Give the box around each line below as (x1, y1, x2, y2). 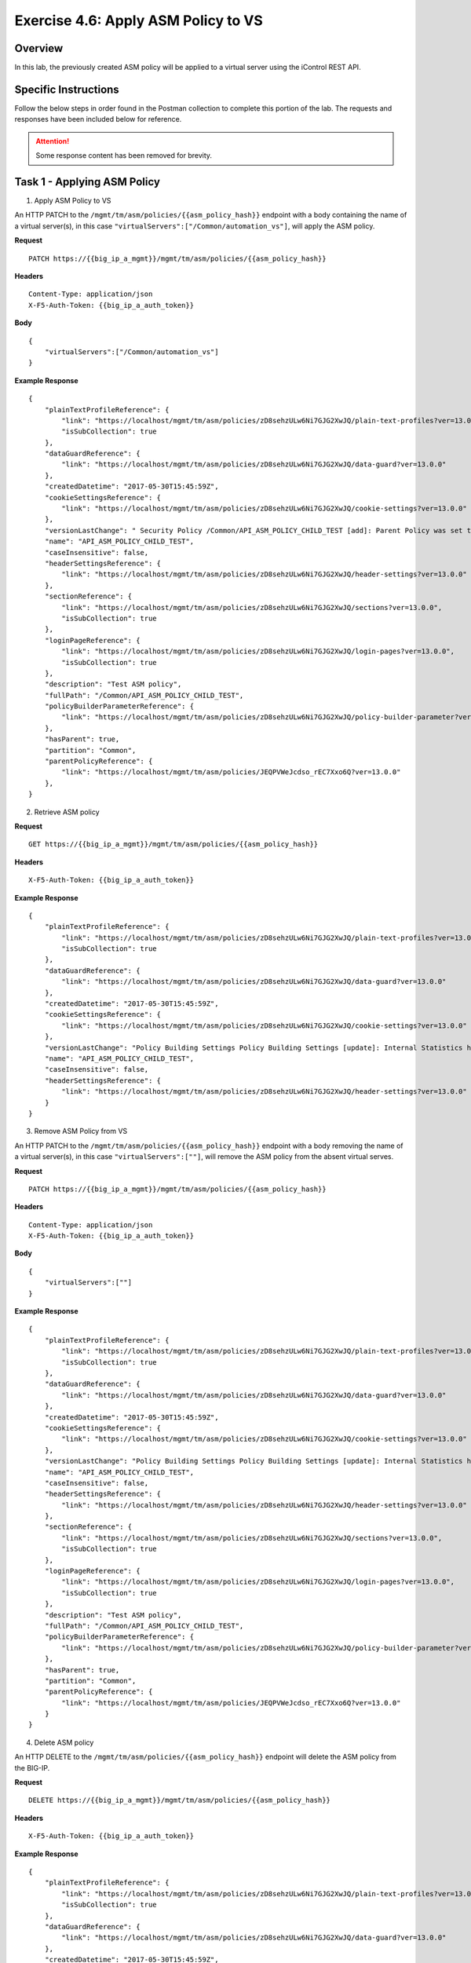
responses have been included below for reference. (14, 115, 182, 124)
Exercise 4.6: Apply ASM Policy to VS (14, 12, 263, 29)
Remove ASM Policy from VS (34, 1127, 128, 1136)
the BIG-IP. (14, 1763, 50, 1772)
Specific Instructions (14, 82, 119, 96)
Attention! (35, 136, 70, 145)
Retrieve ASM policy (34, 807, 100, 817)
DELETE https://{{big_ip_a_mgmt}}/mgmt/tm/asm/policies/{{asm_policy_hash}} (28, 1796, 331, 1805)
